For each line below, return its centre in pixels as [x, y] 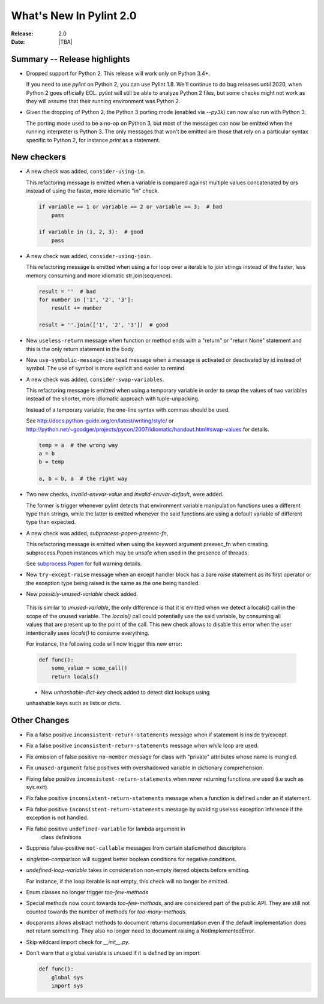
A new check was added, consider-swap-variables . [95, 379]
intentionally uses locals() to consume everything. [88, 633]
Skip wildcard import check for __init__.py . [78, 942]
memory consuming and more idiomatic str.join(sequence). [99, 275]
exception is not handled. [57, 818]
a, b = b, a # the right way [83, 479]
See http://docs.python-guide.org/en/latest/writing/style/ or [100, 421]
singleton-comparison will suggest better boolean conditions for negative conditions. [131, 859]
